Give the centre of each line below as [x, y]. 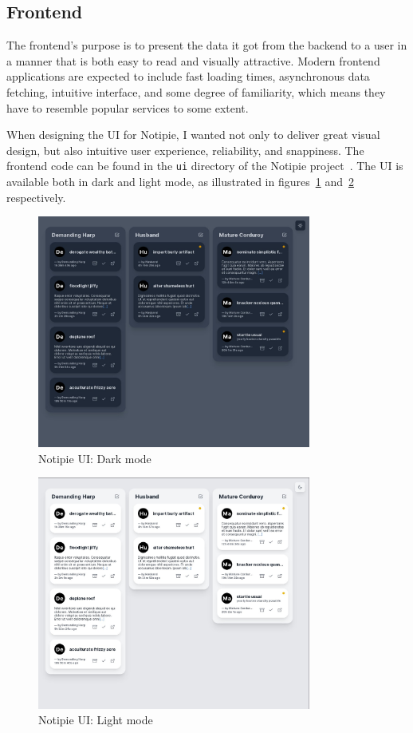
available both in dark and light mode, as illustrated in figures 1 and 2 [180, 182]
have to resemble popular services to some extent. [128, 107]
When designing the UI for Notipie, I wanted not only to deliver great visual [193, 135]
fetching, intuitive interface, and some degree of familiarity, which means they [196, 91]
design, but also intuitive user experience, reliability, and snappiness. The [185, 150]
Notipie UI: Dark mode [95, 458]
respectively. [36, 197]
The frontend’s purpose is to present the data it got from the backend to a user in [207, 45]
